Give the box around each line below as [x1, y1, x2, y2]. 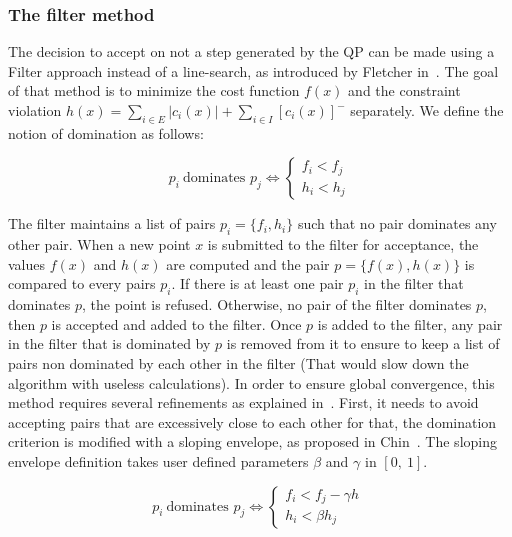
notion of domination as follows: [8, 122, 204, 143]
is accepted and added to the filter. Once [51, 313, 302, 334]
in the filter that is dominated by [8, 333, 211, 354]
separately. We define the [350, 100, 504, 120]
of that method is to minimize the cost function [8, 80, 300, 101]
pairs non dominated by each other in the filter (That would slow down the [8, 352, 469, 373]
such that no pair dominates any [297, 213, 497, 234]
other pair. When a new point [8, 234, 191, 255]
